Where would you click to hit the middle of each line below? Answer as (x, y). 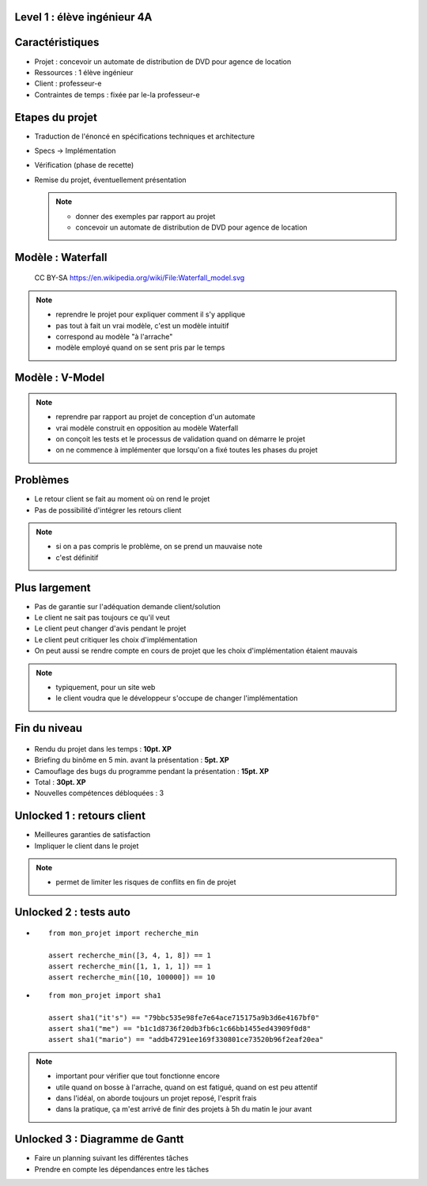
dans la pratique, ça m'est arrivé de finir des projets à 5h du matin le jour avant (184, 1109)
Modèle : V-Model (60, 378)
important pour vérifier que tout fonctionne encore (138, 1076)
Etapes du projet (56, 117)
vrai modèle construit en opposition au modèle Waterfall (147, 428)
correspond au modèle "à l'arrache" (114, 336)
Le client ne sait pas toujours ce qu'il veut (102, 618)
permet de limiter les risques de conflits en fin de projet (146, 882)
